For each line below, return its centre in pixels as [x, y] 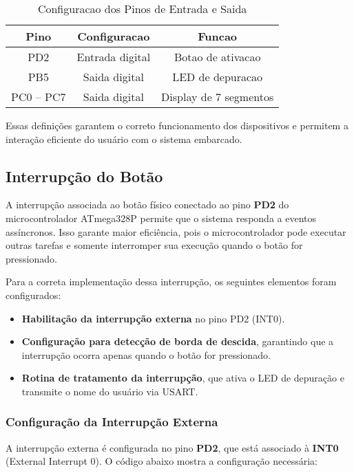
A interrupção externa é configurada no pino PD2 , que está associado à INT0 [172, 447]
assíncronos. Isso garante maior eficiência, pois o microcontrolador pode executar [176, 231]
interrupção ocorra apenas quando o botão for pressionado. [146, 354]
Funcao [218, 36]
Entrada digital [114, 57]
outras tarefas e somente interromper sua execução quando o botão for [154, 245]
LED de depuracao [218, 77]
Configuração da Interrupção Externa [112, 422]
